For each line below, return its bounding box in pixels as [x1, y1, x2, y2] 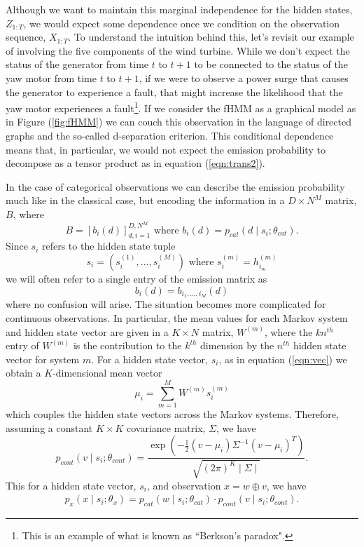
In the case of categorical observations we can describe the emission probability [6, 179, 345, 194]
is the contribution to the [73, 338, 182, 353]
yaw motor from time [6, 70, 97, 85]
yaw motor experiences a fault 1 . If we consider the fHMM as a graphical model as [6, 99, 356, 115]
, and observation [146, 478, 221, 492]
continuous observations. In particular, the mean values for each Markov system [6, 311, 348, 325]
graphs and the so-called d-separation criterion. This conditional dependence [6, 128, 334, 142]
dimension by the [200, 338, 274, 353]
